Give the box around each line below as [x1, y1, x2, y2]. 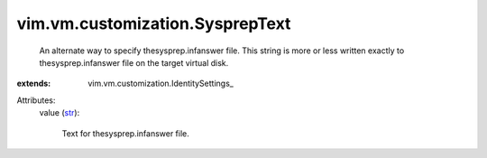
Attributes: [16, 95, 56, 106]
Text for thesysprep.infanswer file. [61, 127, 189, 139]
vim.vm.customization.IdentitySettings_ [87, 78, 234, 89]
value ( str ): [39, 107, 80, 118]
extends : [16, 78, 51, 89]
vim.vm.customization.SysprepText [16, 14, 291, 33]
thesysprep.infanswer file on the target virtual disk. [39, 57, 229, 68]
